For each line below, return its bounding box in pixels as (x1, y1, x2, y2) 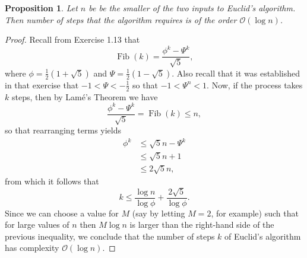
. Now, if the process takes (207, 78, 303, 91)
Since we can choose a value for (5, 206, 119, 219)
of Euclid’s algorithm (224, 230, 301, 242)
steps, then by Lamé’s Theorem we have (11, 90, 158, 103)
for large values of (5, 218, 69, 231)
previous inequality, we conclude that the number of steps (5, 230, 215, 242)
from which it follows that (5, 175, 99, 187)
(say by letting (132, 206, 185, 219)
